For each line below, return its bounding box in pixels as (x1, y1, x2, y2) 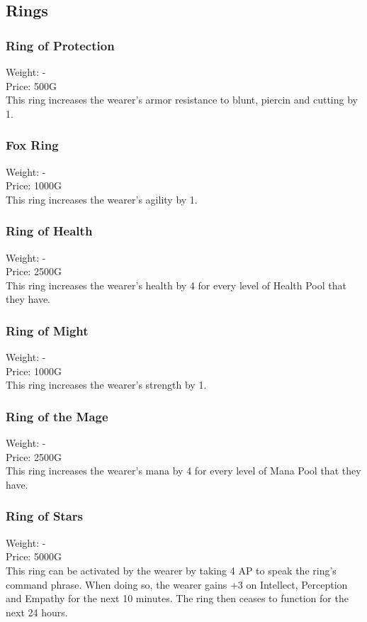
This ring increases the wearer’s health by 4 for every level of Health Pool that (6, 277, 346, 292)
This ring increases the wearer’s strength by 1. (6, 377, 207, 392)
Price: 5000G (6, 549, 62, 564)
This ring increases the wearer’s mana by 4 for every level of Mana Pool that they (6, 463, 361, 478)
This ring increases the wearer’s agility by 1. (6, 191, 198, 206)
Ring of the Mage (6, 407, 108, 425)
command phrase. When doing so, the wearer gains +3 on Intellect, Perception (6, 577, 348, 592)
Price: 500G (6, 78, 57, 93)
